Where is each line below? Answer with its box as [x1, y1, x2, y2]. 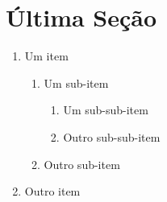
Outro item [24, 183, 81, 200]
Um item [24, 47, 69, 64]
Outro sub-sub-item [63, 128, 161, 145]
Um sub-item [44, 74, 109, 91]
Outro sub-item [44, 155, 120, 172]
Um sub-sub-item [63, 101, 148, 118]
